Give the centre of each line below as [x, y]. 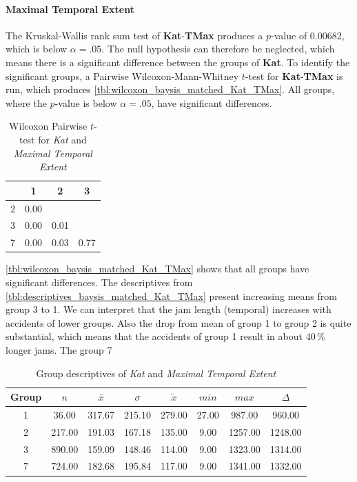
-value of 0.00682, [308, 35]
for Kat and [62, 139]
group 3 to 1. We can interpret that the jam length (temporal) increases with [169, 309]
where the [26, 102]
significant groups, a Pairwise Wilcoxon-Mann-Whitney [122, 76]
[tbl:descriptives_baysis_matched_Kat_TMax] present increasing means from [171, 295]
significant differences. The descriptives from [99, 282]
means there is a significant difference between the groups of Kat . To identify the [178, 62]
